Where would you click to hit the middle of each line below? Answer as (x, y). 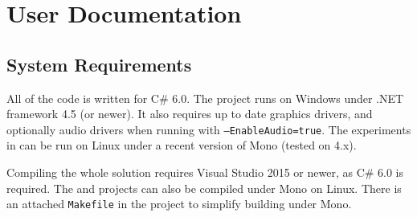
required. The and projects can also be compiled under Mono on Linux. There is (204, 188)
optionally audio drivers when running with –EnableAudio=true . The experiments (209, 129)
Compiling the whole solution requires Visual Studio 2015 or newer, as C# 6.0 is (205, 172)
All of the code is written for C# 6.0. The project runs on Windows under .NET (205, 98)
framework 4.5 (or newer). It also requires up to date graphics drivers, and (190, 114)
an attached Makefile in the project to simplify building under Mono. (179, 204)
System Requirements (99, 64)
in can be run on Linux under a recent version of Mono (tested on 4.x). (182, 145)
